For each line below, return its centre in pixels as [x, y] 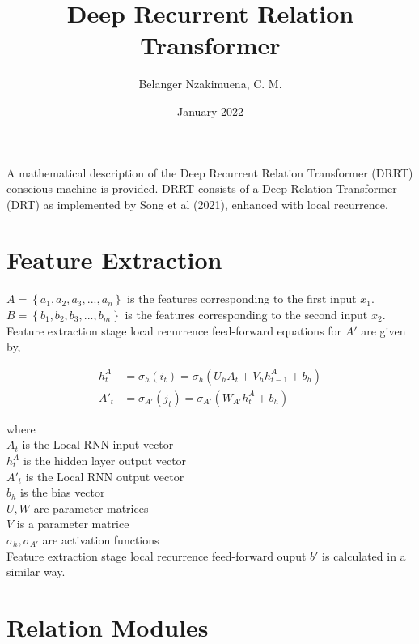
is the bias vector [63, 492]
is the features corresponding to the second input [246, 314]
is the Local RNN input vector [98, 444]
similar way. [36, 571]
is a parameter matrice [73, 524]
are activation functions [101, 540]
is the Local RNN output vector [105, 476]
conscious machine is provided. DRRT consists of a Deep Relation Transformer [202, 188]
